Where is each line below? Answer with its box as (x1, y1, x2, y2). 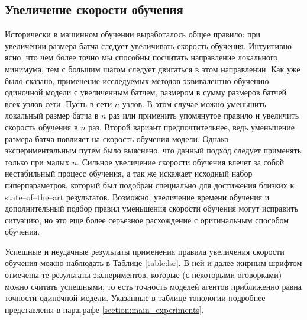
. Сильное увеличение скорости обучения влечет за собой (77, 155, 285, 168)
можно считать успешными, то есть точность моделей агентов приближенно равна (5, 280, 302, 292)
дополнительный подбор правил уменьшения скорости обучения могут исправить (5, 202, 298, 215)
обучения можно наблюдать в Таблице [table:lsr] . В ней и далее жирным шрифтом (5, 257, 302, 269)
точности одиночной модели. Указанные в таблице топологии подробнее (5, 292, 266, 304)
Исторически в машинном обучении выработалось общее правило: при (5, 28, 260, 40)
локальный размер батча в (5, 109, 99, 121)
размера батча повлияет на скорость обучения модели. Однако (5, 132, 229, 145)
